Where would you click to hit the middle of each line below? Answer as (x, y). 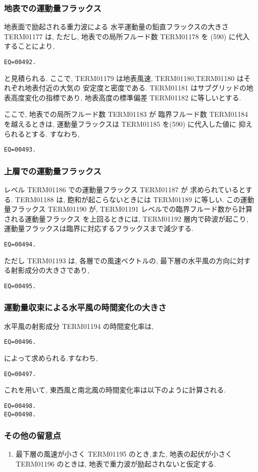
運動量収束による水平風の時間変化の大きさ (85, 307)
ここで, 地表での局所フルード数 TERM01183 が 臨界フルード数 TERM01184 (126, 114)
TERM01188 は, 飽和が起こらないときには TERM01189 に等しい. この (128, 199)
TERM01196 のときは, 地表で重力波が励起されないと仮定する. (116, 464)
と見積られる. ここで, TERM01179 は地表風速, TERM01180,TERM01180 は (124, 78)
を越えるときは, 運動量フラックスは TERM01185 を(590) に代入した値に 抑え (129, 124)
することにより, (29, 46)
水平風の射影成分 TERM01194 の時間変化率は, (79, 326)
